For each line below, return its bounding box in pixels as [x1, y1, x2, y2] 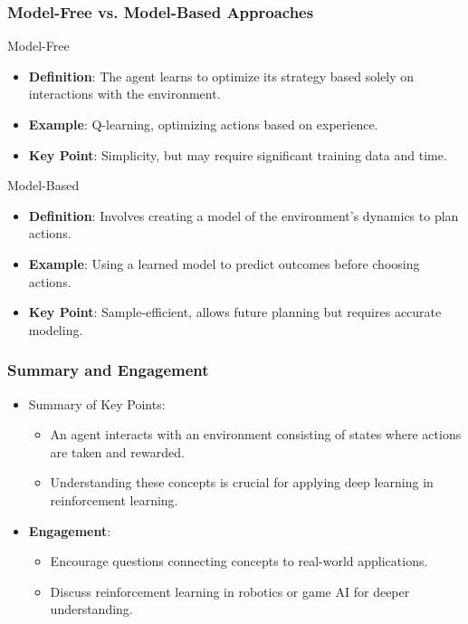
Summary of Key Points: [28, 394, 166, 413]
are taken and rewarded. [50, 442, 185, 461]
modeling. [28, 320, 83, 339]
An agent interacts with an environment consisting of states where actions [50, 425, 462, 444]
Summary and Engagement [7, 359, 209, 381]
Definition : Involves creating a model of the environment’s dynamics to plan [28, 206, 459, 225]
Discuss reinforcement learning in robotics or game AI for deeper [50, 581, 410, 600]
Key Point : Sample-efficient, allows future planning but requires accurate [28, 302, 442, 322]
